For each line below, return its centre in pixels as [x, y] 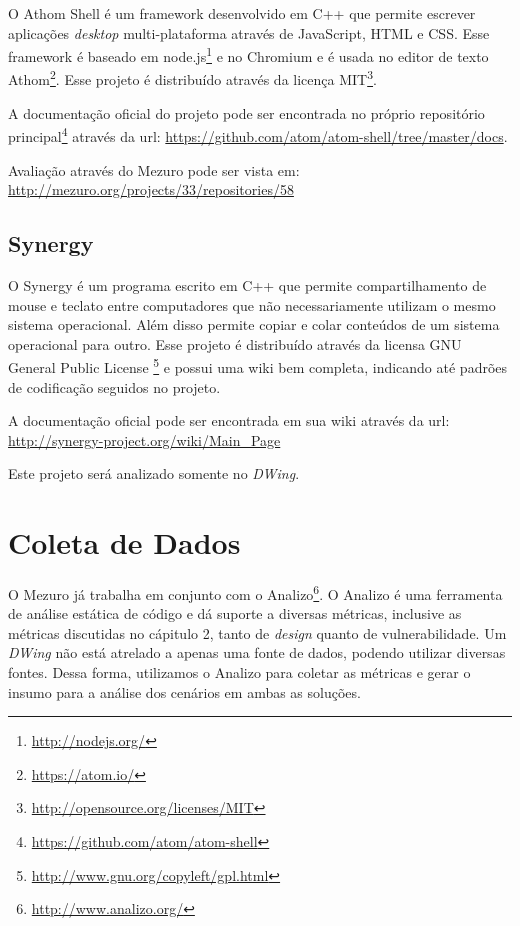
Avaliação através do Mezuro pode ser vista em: [154, 169]
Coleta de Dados [124, 542]
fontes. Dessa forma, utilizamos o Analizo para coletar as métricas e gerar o [239, 672]
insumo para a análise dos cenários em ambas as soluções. [184, 691]
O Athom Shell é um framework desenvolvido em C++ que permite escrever [242, 13]
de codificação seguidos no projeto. [114, 386]
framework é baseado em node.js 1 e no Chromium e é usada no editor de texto [248, 54]
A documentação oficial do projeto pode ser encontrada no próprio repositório [246, 112]
